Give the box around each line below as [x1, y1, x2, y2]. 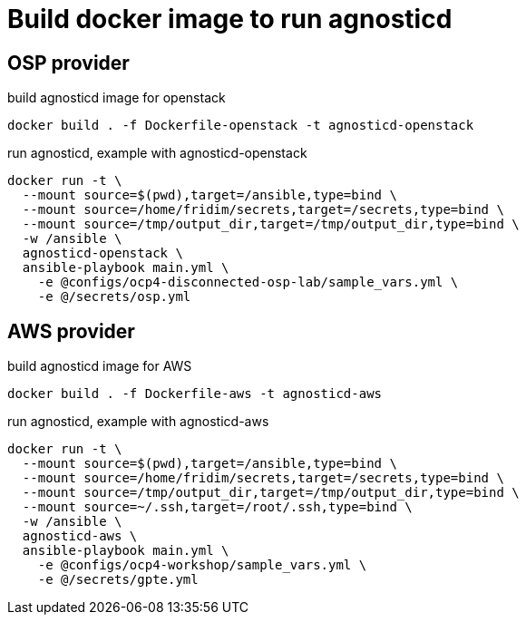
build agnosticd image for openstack [7, 90, 226, 106]
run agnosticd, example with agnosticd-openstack [7, 145, 307, 161]
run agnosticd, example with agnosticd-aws [7, 413, 269, 430]
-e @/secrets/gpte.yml [37, 572, 199, 588]
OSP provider [7, 51, 130, 74]
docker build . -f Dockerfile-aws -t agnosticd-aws [7, 386, 383, 402]
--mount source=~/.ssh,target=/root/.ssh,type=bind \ [22, 500, 413, 515]
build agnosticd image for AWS [7, 358, 192, 374]
